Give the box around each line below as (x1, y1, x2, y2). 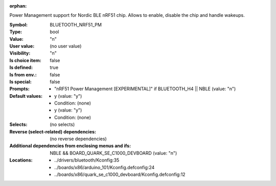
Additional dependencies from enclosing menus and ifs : (9, 143, 131, 149)
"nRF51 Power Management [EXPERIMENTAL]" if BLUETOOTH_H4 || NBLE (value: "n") (54, 86, 236, 92)
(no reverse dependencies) (50, 136, 107, 142)
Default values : (9, 93, 43, 99)
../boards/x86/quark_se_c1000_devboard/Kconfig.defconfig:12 (54, 171, 186, 177)
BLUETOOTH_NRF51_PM (50, 21, 102, 28)
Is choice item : (9, 57, 41, 63)
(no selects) (50, 121, 75, 127)
